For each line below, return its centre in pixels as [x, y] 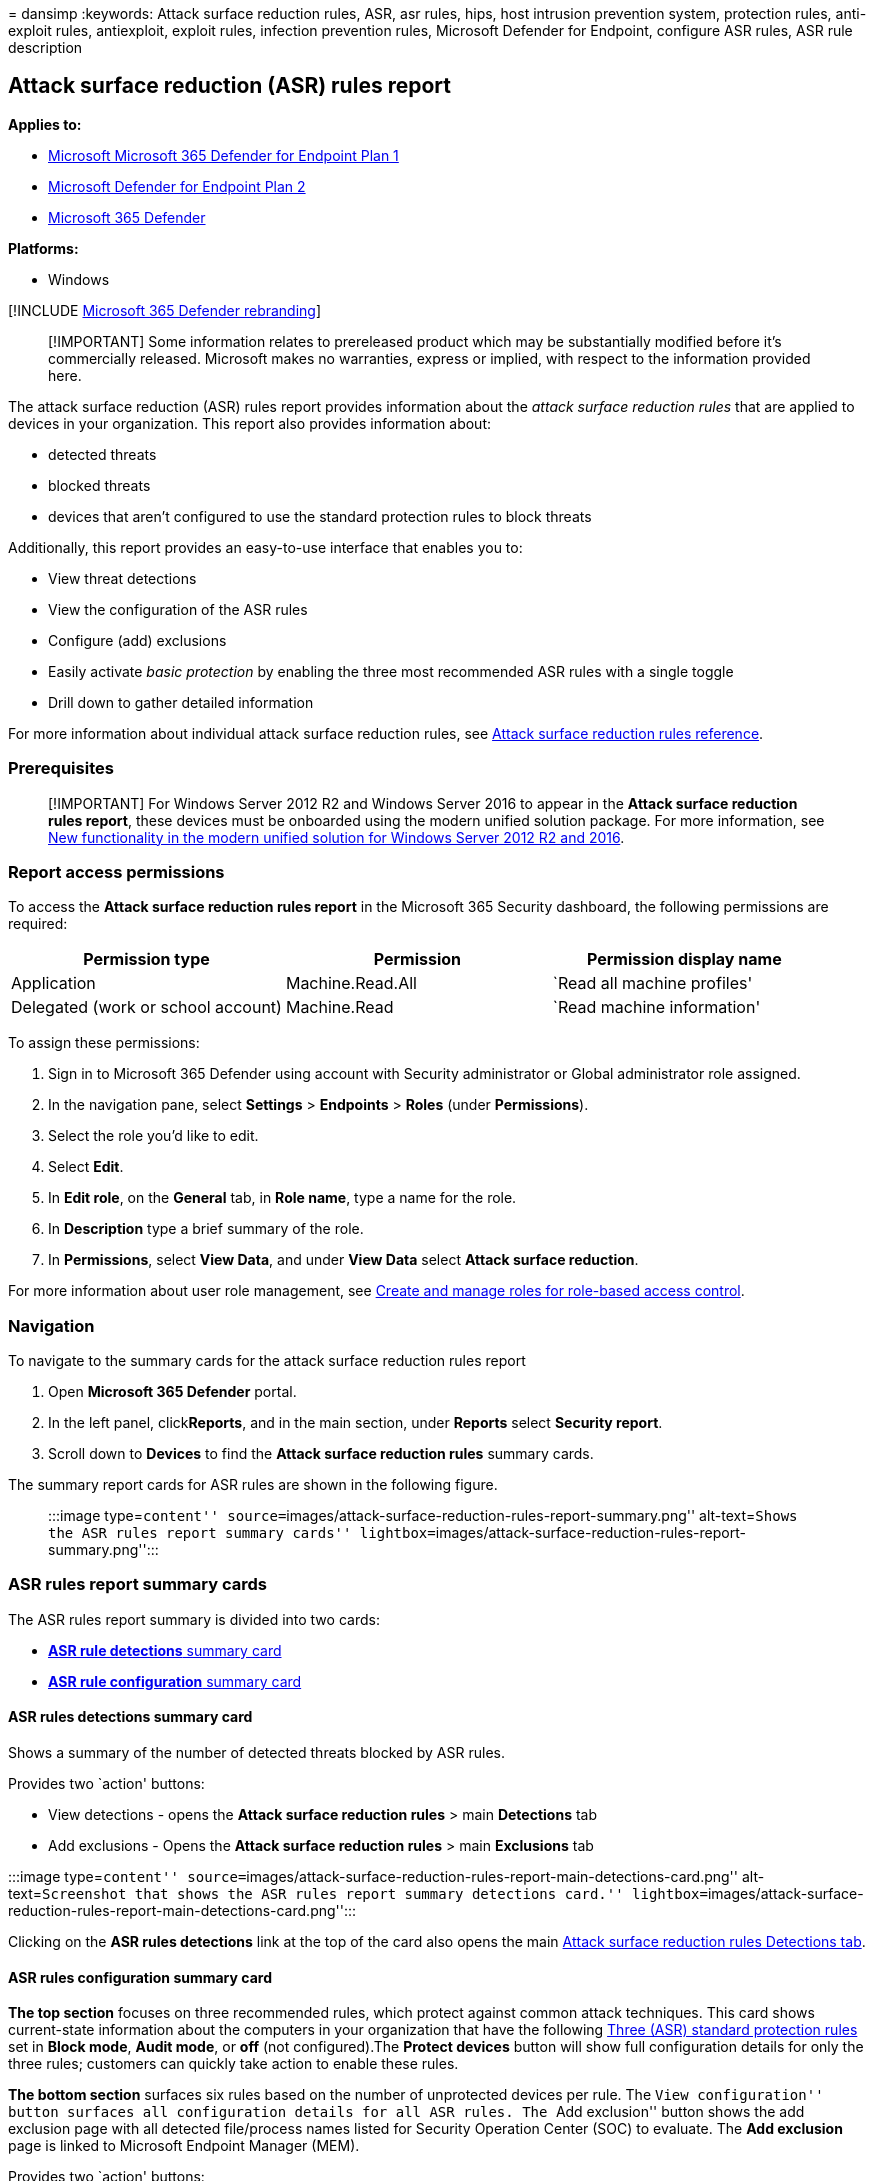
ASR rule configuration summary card [175, 1681]
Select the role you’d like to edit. [153, 1136]
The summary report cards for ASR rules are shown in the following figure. [253, 1485]
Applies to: [45, 124]
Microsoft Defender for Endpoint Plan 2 [177, 186]
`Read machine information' [656, 1007]
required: [38, 924]
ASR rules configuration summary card [140, 1977]
